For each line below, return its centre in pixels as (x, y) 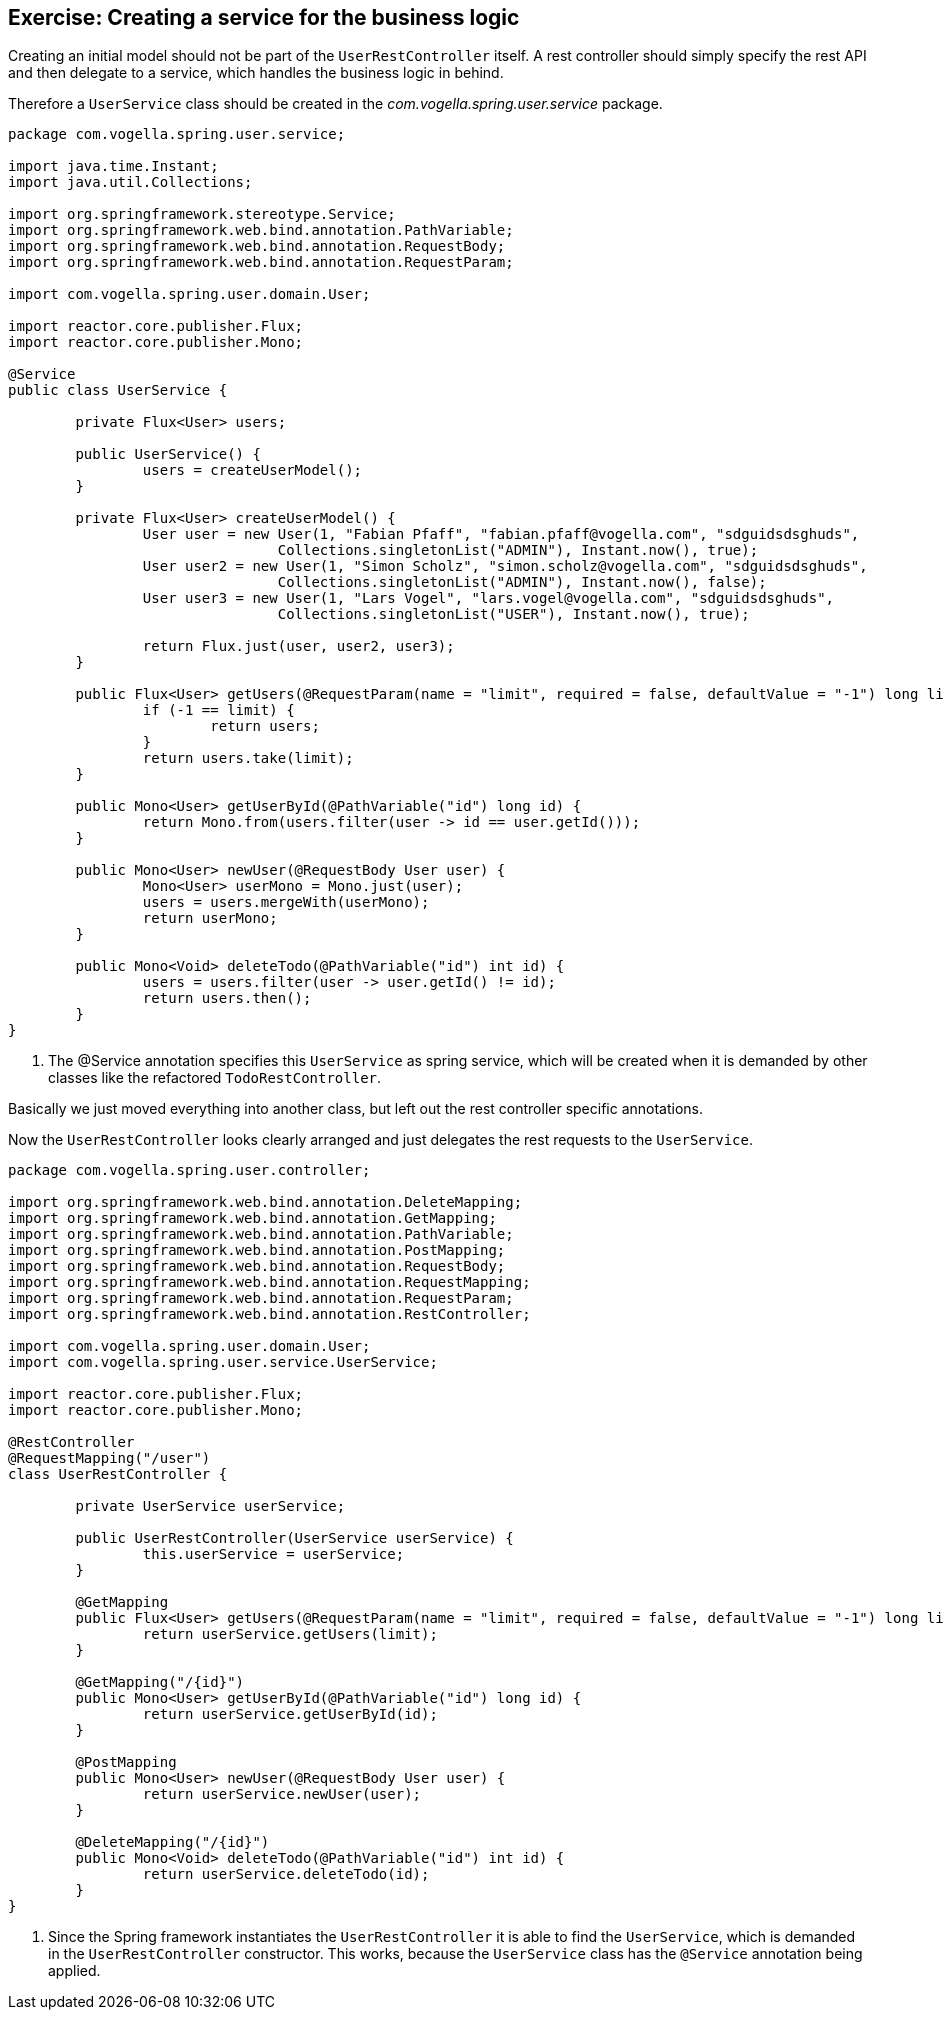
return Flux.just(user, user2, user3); (298, 646)
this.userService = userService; (273, 1554)
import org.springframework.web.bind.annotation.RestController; (269, 1314)
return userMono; (210, 918)
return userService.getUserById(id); (290, 1714)
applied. (74, 1971)
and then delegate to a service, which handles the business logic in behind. (256, 73)
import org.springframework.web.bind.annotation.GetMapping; (252, 1218)
